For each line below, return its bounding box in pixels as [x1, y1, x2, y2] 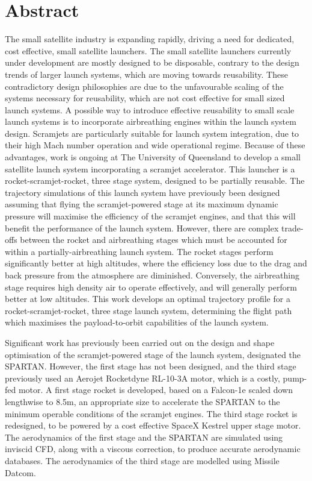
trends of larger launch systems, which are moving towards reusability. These [5, 68, 288, 80]
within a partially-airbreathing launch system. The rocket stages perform [5, 245, 274, 257]
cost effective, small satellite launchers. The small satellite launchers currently [5, 44, 292, 57]
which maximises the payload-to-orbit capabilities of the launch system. [5, 316, 269, 329]
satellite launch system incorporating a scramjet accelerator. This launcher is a [5, 162, 295, 175]
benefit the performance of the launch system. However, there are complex [5, 221, 279, 234]
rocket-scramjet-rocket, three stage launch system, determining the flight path [5, 304, 292, 316]
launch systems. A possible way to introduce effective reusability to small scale [5, 103, 295, 116]
